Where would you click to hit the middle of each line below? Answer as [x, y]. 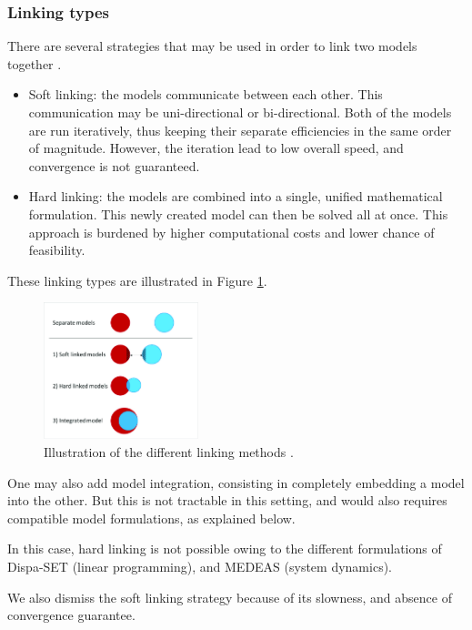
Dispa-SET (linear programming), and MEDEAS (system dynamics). [200, 566]
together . [35, 63]
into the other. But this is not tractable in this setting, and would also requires [227, 500]
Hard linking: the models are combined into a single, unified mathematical [236, 196]
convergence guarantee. [71, 615]
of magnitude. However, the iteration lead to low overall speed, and [216, 148]
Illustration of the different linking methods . [169, 452]
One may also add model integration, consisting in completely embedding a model [236, 482]
